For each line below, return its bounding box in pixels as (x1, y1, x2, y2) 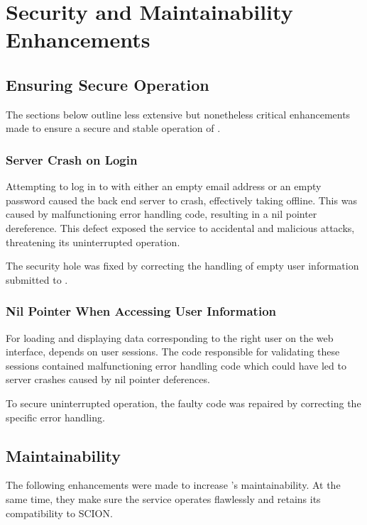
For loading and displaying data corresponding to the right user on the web (6, 330, 334, 345)
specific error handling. (6, 409, 105, 424)
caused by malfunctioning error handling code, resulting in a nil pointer (6, 206, 317, 221)
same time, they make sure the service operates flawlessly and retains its (6, 491, 321, 506)
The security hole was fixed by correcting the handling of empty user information (6, 258, 359, 273)
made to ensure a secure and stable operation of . (6, 121, 221, 136)
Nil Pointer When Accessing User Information (6, 302, 276, 320)
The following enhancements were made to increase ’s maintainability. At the (6, 477, 341, 492)
